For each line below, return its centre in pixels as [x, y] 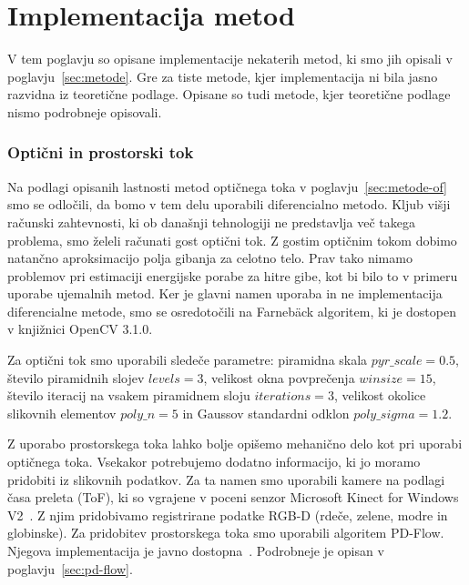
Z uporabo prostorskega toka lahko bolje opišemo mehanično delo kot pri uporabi [235, 444]
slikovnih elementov [62, 413]
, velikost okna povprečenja [279, 377]
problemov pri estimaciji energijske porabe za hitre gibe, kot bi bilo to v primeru [233, 275]
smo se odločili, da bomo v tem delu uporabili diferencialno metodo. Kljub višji [229, 204]
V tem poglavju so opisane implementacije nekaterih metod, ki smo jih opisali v [230, 59]
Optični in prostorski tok [101, 152]
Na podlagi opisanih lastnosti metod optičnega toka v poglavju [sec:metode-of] [227, 186]
